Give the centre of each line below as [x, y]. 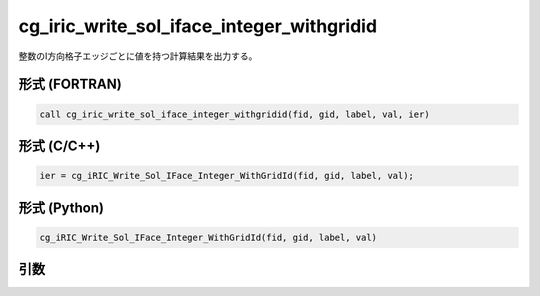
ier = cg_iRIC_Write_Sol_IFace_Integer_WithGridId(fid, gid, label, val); [227, 176]
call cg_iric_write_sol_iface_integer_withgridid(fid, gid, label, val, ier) [234, 114]
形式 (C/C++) [59, 145]
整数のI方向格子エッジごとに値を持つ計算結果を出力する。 [138, 56]
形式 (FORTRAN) [70, 84]
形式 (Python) [61, 207]
